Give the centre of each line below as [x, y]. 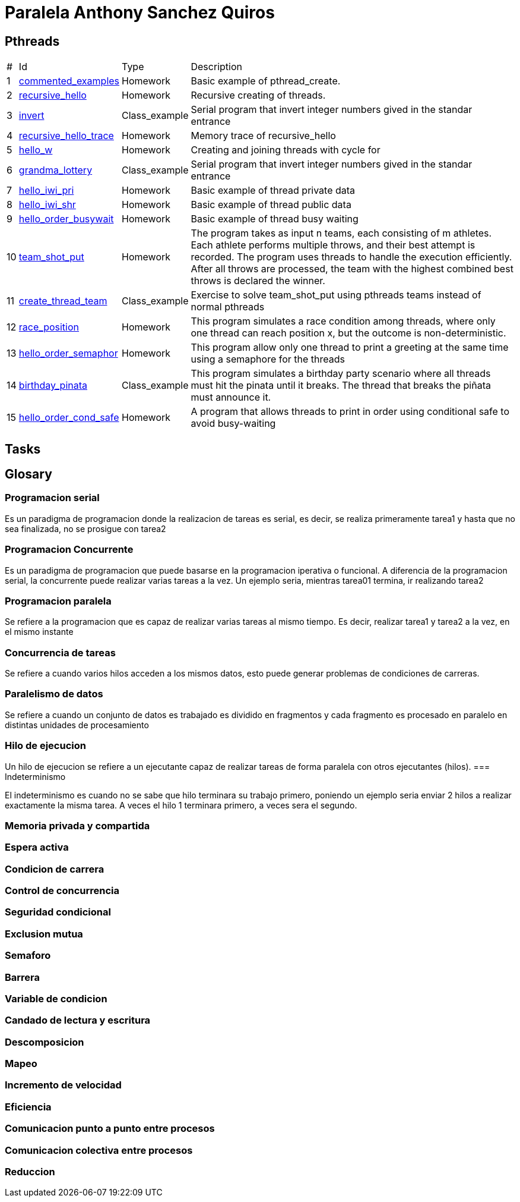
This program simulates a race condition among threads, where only [343, 321]
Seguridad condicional [58, 912]
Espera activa [37, 847]
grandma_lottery [56, 170]
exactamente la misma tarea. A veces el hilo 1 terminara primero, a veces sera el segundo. [181, 805]
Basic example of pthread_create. [266, 81]
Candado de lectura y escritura [78, 1020]
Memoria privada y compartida [77, 825]
